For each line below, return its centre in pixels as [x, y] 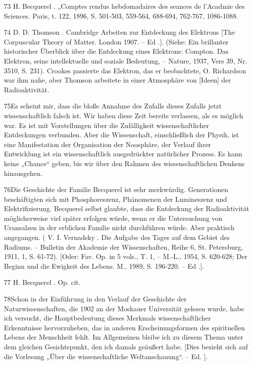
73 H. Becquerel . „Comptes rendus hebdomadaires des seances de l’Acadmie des [125, 6]
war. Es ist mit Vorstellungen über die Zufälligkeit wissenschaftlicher [107, 125]
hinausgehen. [23, 173]
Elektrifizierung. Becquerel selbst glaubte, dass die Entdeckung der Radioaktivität [127, 208]
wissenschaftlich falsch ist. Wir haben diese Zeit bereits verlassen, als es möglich [124, 115]
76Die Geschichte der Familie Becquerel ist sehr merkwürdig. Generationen [116, 189]
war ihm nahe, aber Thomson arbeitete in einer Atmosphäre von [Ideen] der [117, 80]
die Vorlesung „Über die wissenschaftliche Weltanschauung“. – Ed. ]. [106, 356]
